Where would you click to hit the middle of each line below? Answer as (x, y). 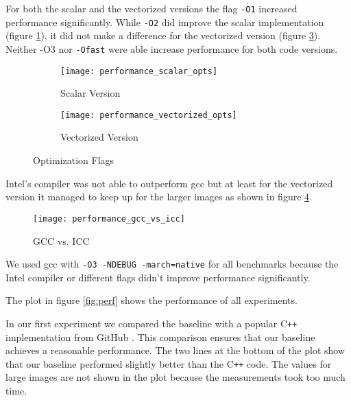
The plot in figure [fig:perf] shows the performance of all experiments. (152, 300)
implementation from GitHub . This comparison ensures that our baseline (160, 337)
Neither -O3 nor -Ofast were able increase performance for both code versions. (172, 48)
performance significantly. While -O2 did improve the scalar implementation (165, 22)
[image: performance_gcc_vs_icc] (109, 219)
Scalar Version (90, 93)
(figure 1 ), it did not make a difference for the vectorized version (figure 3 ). (163, 35)
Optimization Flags (74, 160)
